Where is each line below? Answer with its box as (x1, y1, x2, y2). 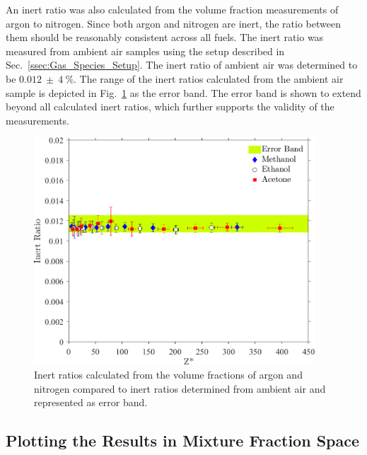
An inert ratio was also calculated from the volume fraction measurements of (6, 2, 339, 16)
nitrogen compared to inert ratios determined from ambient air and (34, 381, 326, 396)
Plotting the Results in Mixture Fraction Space (6, 430, 360, 451)
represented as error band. (34, 395, 148, 410)
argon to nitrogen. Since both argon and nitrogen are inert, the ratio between (6, 16, 341, 30)
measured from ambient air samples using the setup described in (6, 43, 285, 58)
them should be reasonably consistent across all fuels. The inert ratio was (6, 30, 324, 45)
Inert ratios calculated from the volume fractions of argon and (34, 367, 303, 382)
